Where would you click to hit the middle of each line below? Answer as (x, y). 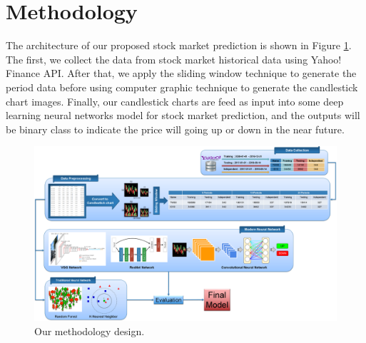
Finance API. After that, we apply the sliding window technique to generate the (181, 73)
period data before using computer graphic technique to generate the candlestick (182, 87)
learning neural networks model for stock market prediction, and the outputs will (183, 115)
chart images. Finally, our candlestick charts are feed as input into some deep (175, 101)
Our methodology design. (90, 331)
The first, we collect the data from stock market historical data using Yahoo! (174, 59)
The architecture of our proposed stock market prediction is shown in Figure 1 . (179, 45)
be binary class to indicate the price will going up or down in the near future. (175, 129)
